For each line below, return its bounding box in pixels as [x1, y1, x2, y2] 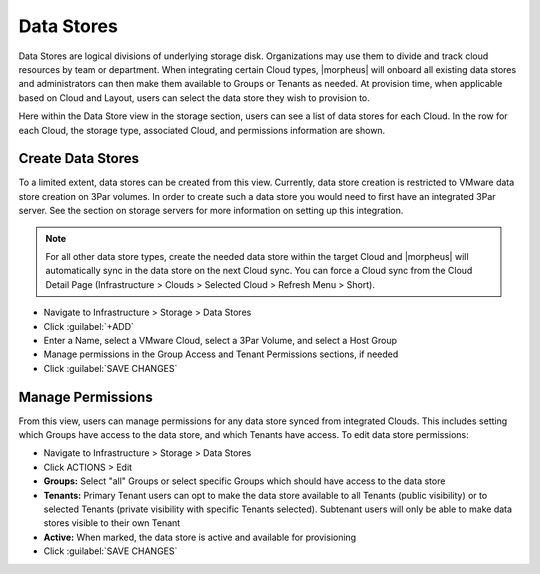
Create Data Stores [18, 150, 140, 167]
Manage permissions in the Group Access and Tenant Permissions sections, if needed [43, 348, 399, 360]
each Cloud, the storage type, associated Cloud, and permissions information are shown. [18, 124, 386, 136]
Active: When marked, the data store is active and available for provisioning [43, 531, 357, 543]
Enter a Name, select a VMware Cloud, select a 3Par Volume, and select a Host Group [43, 334, 398, 346]
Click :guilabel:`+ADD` [43, 320, 135, 332]
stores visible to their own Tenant [43, 517, 181, 529]
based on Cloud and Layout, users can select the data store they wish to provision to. [18, 91, 370, 104]
